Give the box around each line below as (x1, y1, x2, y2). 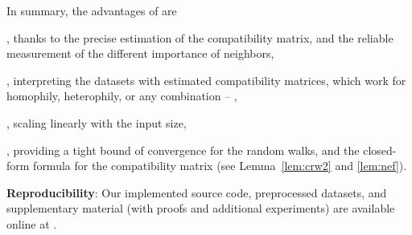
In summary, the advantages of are (6, 2, 177, 18)
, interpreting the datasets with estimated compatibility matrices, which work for (6, 71, 406, 88)
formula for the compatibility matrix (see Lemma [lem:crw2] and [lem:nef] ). (33, 157, 407, 174)
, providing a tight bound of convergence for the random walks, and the (6, 141, 360, 158)
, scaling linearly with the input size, (6, 114, 187, 131)
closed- (363, 141, 397, 158)
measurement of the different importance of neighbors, (6, 45, 274, 62)
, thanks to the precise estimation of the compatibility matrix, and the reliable (6, 29, 393, 46)
